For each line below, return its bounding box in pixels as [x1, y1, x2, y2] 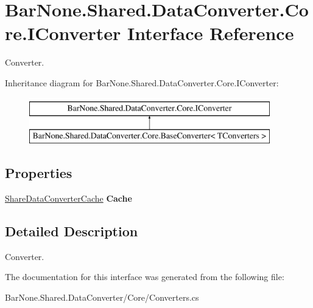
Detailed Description [5, 221, 138, 240]
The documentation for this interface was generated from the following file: [5, 270, 284, 283]
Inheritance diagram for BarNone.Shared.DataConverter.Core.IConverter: [5, 76, 279, 89]
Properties [5, 163, 72, 182]
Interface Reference [127, 21, 294, 46]
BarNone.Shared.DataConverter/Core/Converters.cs [5, 290, 199, 303]
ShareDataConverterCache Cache [5, 191, 132, 204]
